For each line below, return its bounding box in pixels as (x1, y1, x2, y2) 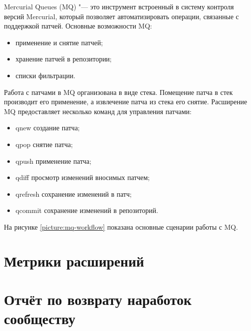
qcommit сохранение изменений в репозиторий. (15, 205, 158, 215)
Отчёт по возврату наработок (4, 289, 192, 309)
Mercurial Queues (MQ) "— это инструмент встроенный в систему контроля (4, 1, 234, 11)
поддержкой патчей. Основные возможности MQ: (4, 21, 152, 31)
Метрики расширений (4, 250, 144, 271)
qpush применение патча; (15, 155, 91, 166)
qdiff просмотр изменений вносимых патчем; (15, 172, 150, 182)
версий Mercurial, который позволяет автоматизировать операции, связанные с (4, 11, 239, 21)
